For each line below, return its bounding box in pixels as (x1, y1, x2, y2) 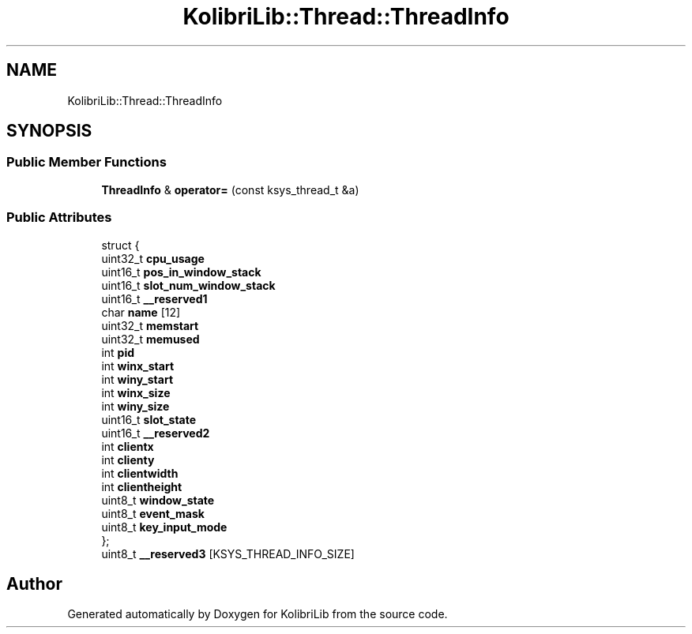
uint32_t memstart (101, 318, 199, 332)
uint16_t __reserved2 (101, 426, 210, 440)
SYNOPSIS (6, 121, 92, 141)
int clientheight (101, 479, 182, 493)
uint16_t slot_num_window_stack (101, 278, 276, 292)
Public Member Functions (6, 154, 167, 171)
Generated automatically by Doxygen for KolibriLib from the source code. (67, 607, 448, 621)
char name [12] (101, 305, 181, 319)
